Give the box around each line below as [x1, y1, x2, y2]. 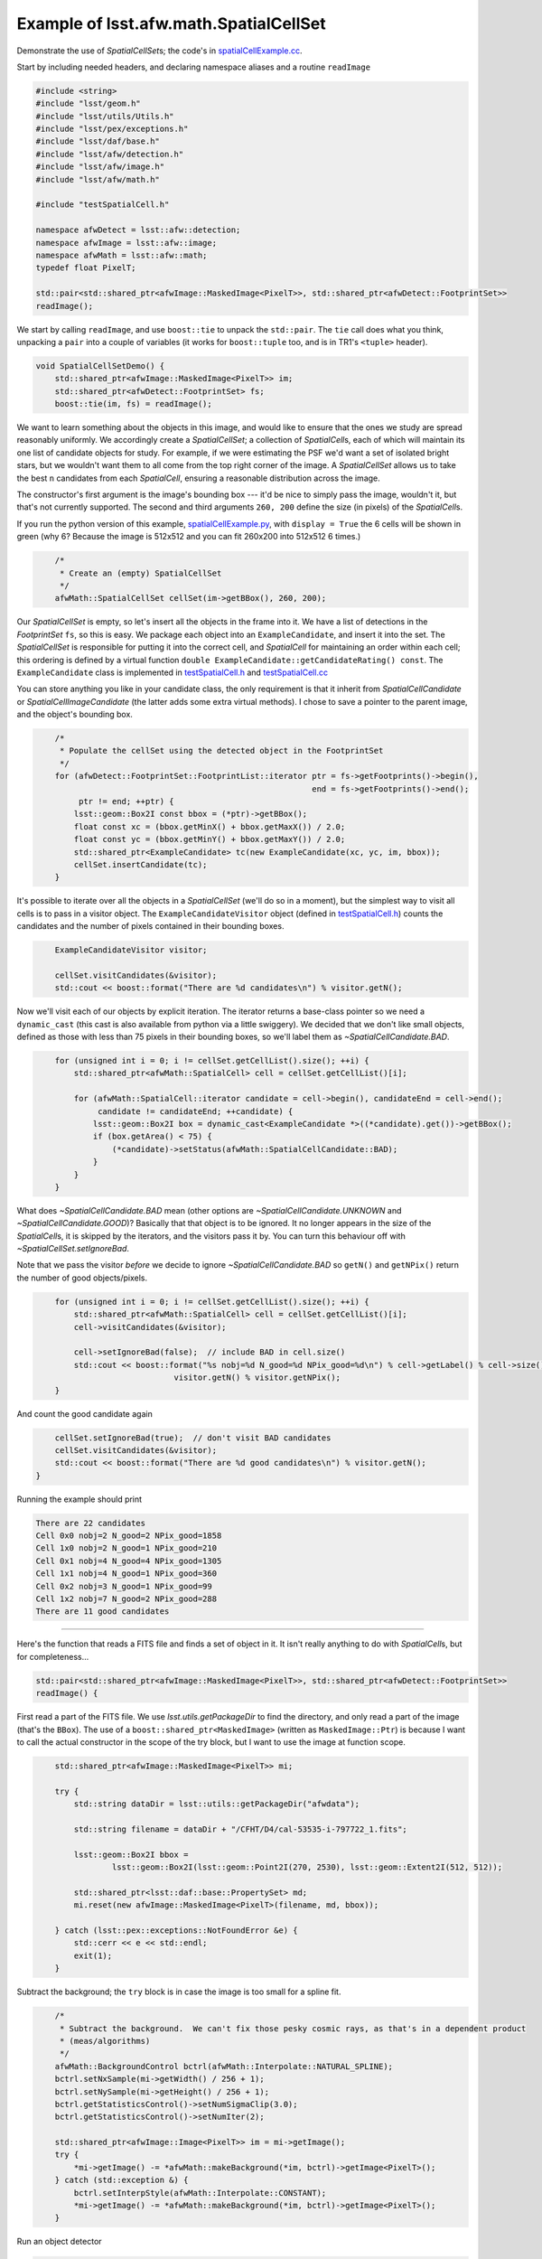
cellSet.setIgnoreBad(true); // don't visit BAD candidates [54, 1432, 332, 1443]
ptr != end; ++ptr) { [78, 796, 175, 807]
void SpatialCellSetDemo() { [35, 361, 165, 370]
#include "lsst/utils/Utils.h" [35, 111, 175, 121]
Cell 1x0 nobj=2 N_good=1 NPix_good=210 [35, 1543, 217, 1553]
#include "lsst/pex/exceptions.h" [35, 124, 189, 135]
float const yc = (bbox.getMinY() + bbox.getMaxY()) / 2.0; [73, 834, 346, 845]
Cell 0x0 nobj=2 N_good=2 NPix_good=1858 [35, 1531, 222, 1541]
